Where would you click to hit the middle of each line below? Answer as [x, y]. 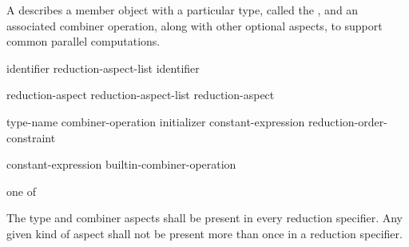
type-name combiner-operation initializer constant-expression [156, 121]
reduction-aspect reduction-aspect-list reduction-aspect [141, 95]
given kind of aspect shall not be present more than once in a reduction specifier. [204, 233]
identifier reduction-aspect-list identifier [103, 68]
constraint [31, 137]
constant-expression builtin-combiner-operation [121, 164]
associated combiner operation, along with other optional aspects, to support [195, 25]
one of [21, 191]
